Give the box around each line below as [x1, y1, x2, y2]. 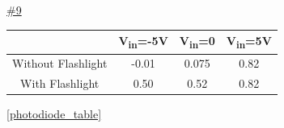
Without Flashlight [12, 55, 108, 72]
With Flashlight [20, 75, 100, 92]
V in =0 [179, 32, 215, 51]
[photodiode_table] [6, 105, 102, 122]
